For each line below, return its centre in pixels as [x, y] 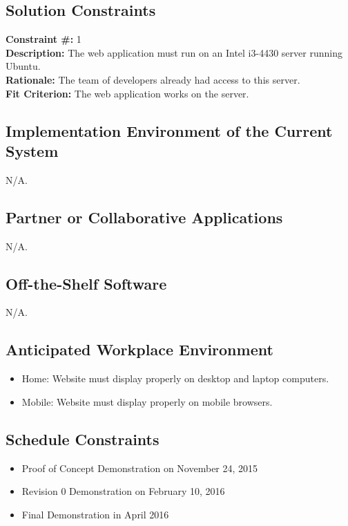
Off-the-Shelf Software [86, 283]
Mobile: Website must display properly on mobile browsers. [147, 401]
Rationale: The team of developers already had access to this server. [153, 79]
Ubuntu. [23, 66]
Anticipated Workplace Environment [139, 349]
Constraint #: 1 [43, 39]
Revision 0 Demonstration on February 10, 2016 [123, 491]
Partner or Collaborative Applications [144, 217]
